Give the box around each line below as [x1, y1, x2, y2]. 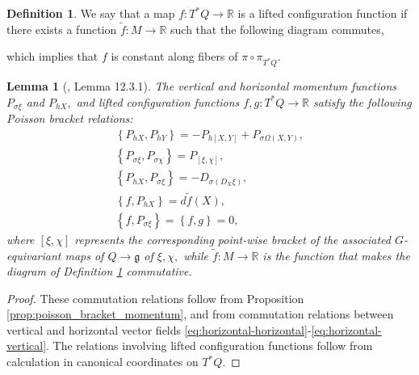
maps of [65, 246, 104, 263]
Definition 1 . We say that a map [6, 5, 175, 21]
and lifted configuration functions [76, 93, 240, 110]
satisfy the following [313, 93, 412, 110]
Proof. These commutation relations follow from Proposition [6, 289, 304, 306]
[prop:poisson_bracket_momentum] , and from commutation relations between [6, 305, 394, 322]
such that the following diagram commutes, [170, 20, 384, 37]
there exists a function [6, 20, 117, 37]
